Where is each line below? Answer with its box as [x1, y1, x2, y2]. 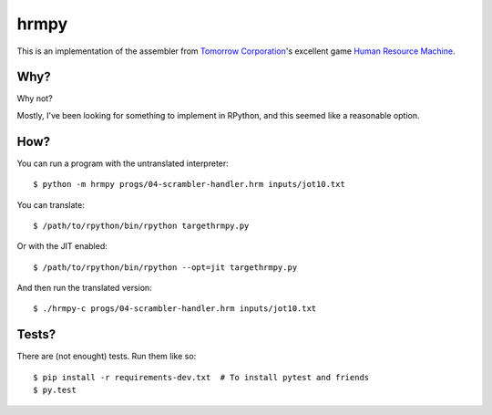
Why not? [16, 93, 54, 104]
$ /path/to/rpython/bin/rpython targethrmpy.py [33, 220, 250, 231]
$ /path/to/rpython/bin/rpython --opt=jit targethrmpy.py [33, 262, 298, 273]
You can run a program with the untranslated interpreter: [16, 158, 230, 169]
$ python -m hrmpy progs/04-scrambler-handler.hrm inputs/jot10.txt [33, 179, 345, 190]
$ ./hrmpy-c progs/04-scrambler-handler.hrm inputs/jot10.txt [33, 304, 317, 314]
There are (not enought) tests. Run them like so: [16, 351, 197, 362]
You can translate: [16, 199, 86, 210]
